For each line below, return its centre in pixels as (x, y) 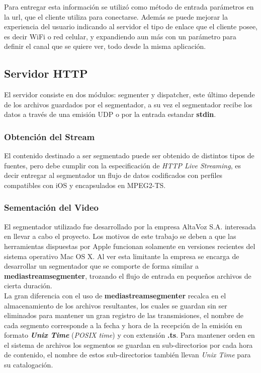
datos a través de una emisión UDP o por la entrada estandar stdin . (110, 114)
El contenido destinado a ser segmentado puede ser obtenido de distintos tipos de (129, 156)
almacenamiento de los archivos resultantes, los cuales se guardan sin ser (116, 305)
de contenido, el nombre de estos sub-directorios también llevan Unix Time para (127, 355)
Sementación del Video (51, 207)
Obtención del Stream (50, 136)
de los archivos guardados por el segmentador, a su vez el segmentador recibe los (128, 104)
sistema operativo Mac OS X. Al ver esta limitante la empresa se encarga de (122, 256)
